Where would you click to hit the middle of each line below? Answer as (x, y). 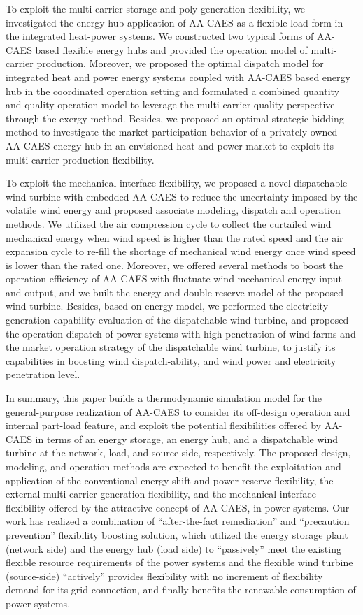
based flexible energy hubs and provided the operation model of (171, 49)
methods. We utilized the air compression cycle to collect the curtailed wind (169, 223)
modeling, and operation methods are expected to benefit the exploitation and (173, 466)
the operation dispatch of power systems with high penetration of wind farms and (181, 333)
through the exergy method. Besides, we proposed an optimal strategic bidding (175, 118)
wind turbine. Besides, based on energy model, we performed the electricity (167, 306)
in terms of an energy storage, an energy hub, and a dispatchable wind (187, 439)
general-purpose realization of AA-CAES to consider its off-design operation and (178, 411)
